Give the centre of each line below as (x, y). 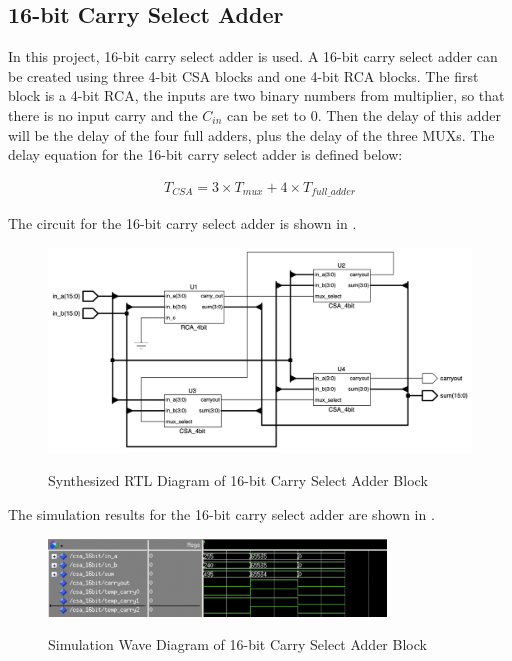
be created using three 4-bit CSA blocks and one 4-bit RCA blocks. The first (243, 75)
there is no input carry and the (103, 114)
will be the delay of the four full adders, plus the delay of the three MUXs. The (251, 134)
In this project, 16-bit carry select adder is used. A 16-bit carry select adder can (253, 56)
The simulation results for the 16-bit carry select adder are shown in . (221, 513)
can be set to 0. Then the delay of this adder (364, 114)
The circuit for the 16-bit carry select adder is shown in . (182, 223)
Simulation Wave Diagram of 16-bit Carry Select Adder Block (237, 644)
